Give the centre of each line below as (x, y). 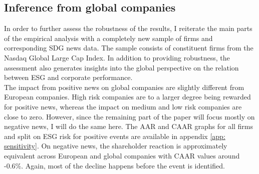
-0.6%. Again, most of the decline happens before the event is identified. (114, 165)
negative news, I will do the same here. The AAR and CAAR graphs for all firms (129, 126)
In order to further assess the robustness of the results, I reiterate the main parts (128, 28)
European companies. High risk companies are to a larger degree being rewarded (127, 97)
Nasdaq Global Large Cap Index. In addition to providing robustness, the (117, 57)
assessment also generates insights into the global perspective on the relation (121, 67)
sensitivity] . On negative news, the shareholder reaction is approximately (116, 146)
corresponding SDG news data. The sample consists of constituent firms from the (129, 48)
